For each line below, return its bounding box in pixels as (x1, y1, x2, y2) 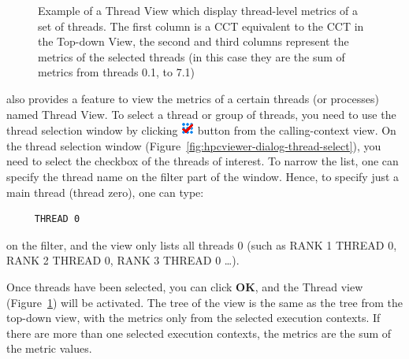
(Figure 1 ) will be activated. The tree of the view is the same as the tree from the (6, 294, 403, 310)
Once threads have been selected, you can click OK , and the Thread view (6, 278, 363, 294)
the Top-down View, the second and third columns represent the (38, 33, 349, 50)
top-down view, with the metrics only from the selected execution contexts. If (6, 309, 381, 326)
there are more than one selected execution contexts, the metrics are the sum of (6, 324, 392, 341)
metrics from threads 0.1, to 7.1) (38, 64, 195, 80)
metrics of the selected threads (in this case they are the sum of (38, 48, 345, 65)
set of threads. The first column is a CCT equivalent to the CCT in (38, 17, 364, 34)
